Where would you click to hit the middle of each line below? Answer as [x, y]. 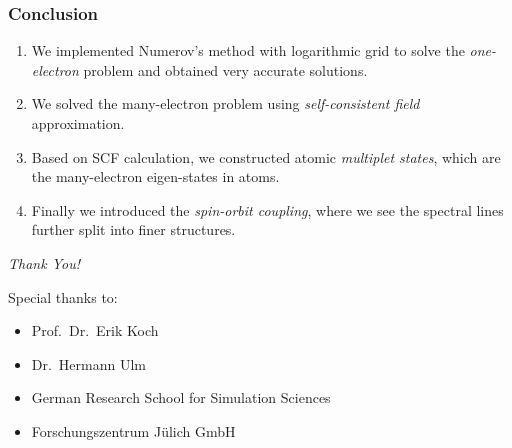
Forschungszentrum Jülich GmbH [133, 430]
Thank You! [44, 262]
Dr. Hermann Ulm [89, 363]
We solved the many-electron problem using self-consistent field [225, 103]
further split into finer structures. [133, 229]
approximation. [78, 123]
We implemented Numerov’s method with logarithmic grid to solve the [248, 50]
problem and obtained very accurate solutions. [225, 69]
